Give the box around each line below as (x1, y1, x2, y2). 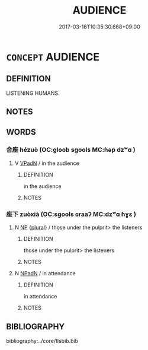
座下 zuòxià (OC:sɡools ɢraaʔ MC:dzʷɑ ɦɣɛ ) (6, 210, 136, 218)
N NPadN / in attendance (14, 270, 76, 277)
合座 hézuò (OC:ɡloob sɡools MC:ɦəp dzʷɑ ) (6, 146, 136, 154)
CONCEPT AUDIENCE (6, 50, 99, 63)
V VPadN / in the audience (14, 160, 80, 167)
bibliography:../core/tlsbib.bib (6, 337, 79, 344)
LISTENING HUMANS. (6, 90, 60, 97)
